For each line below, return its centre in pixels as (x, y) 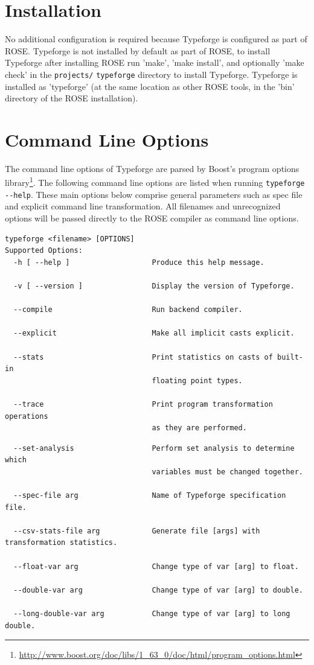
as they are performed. (199, 428)
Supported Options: (44, 251)
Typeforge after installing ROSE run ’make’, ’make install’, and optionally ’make (155, 62)
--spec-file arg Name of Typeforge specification (150, 496)
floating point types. (197, 380)
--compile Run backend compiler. (128, 310)
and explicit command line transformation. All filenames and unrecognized (143, 206)
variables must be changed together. (227, 472)
